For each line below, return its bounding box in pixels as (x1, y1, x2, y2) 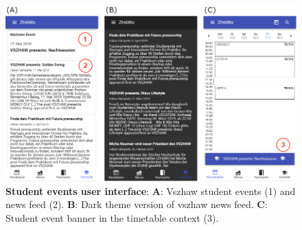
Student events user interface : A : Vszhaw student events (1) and (5, 183, 296, 198)
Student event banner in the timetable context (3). (5, 211, 219, 225)
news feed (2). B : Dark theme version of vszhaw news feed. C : (5, 197, 268, 211)
